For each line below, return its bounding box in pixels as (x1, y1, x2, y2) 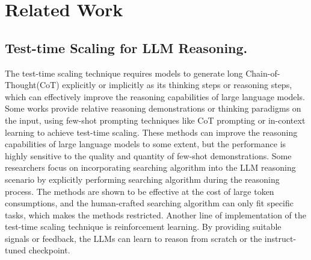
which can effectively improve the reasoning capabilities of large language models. (5, 90, 305, 103)
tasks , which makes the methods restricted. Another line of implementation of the (5, 208, 306, 221)
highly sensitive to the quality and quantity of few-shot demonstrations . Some (5, 149, 292, 162)
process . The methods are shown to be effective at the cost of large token (5, 185, 274, 197)
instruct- (264, 232, 297, 244)
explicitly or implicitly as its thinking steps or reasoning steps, (62, 78, 292, 91)
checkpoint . (28, 244, 70, 256)
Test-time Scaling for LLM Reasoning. (5, 38, 248, 57)
